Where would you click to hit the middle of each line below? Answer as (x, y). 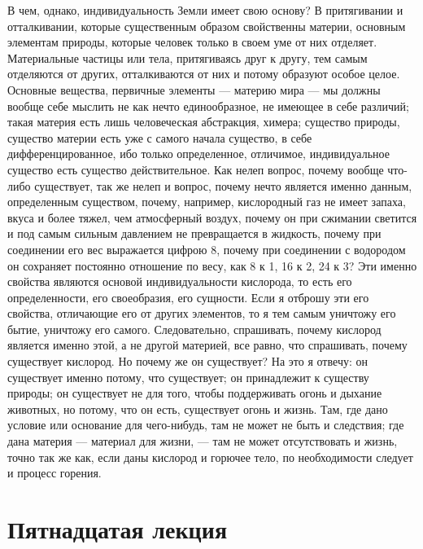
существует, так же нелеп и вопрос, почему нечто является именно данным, (223, 185)
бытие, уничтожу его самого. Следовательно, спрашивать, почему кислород (194, 329)
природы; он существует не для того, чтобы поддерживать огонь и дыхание (195, 393)
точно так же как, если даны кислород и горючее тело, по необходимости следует (210, 457)
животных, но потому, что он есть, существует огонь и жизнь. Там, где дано (198, 408)
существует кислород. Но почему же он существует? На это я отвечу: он (188, 361)
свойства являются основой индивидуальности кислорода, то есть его (180, 281)
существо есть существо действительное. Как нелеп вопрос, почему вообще (196, 169)
